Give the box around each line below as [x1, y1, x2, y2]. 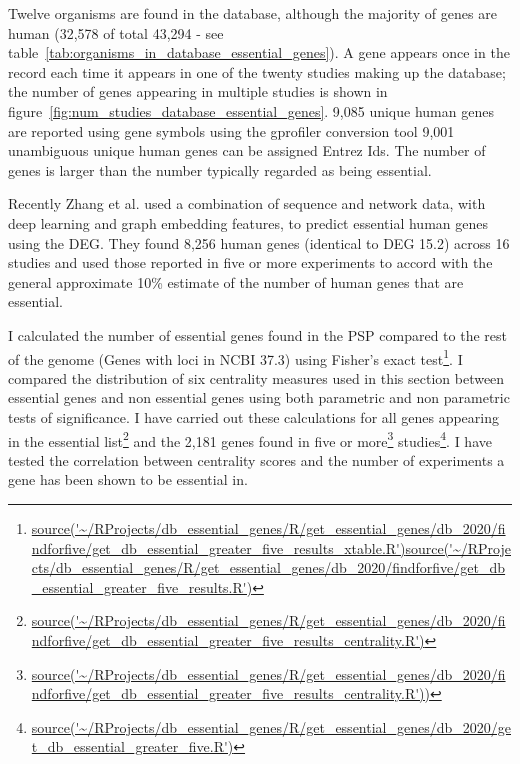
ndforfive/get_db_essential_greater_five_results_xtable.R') [31, 537, 406, 558]
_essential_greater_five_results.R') [31, 576, 253, 597]
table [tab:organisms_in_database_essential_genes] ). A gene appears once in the [8, 42, 510, 63]
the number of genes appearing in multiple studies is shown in [8, 81, 388, 102]
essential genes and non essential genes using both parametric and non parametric [8, 387, 510, 408]
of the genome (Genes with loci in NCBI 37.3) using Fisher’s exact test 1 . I [8, 345, 463, 369]
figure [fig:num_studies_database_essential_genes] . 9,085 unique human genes [8, 100, 494, 121]
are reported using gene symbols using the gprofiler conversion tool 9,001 [8, 120, 455, 141]
